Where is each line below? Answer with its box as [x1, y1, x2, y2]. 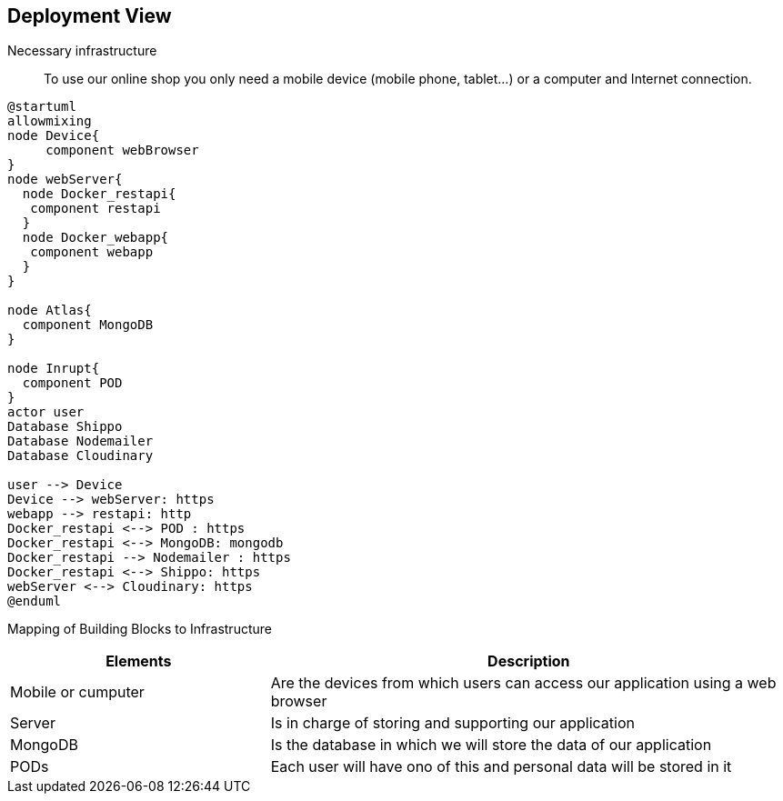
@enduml [7, 594, 62, 609]
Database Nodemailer [7, 434, 154, 449]
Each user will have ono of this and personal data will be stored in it [270, 757, 732, 776]
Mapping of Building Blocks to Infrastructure [7, 621, 272, 637]
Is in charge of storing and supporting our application [270, 714, 635, 733]
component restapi [30, 201, 161, 216]
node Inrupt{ [7, 361, 100, 376]
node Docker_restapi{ [22, 186, 176, 202]
